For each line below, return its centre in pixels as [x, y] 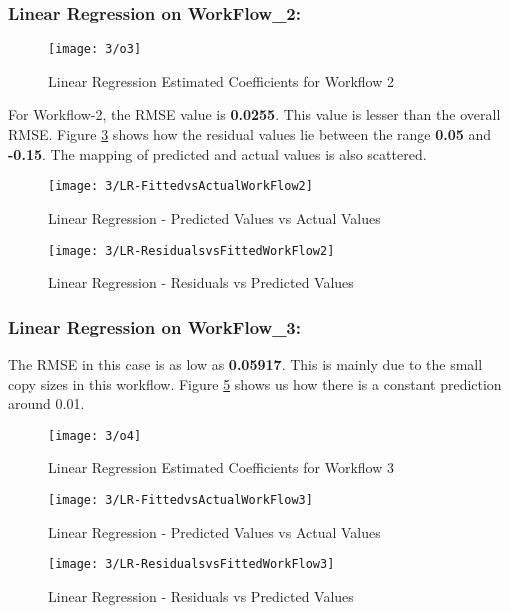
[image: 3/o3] [95, 49]
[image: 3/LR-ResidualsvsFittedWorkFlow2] [191, 250]
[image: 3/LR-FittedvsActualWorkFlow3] [180, 500]
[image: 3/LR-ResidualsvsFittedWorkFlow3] [191, 564]
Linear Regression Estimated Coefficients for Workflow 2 [221, 80]
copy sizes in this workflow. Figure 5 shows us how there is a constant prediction [255, 383]
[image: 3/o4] [95, 435]
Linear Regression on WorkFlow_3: [154, 326]
